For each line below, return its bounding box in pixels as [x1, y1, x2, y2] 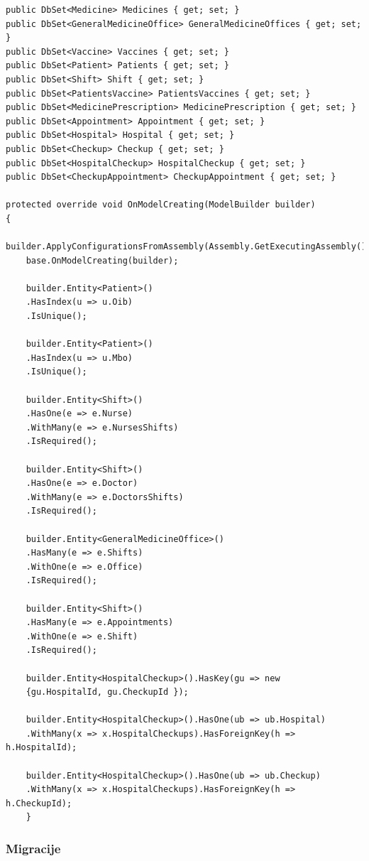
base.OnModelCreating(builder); [26, 255, 179, 266]
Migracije [6, 839, 61, 857]
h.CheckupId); [6, 798, 72, 808]
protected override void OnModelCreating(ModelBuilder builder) [6, 200, 316, 210]
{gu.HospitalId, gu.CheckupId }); [26, 687, 189, 698]
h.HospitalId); [6, 742, 77, 753]
